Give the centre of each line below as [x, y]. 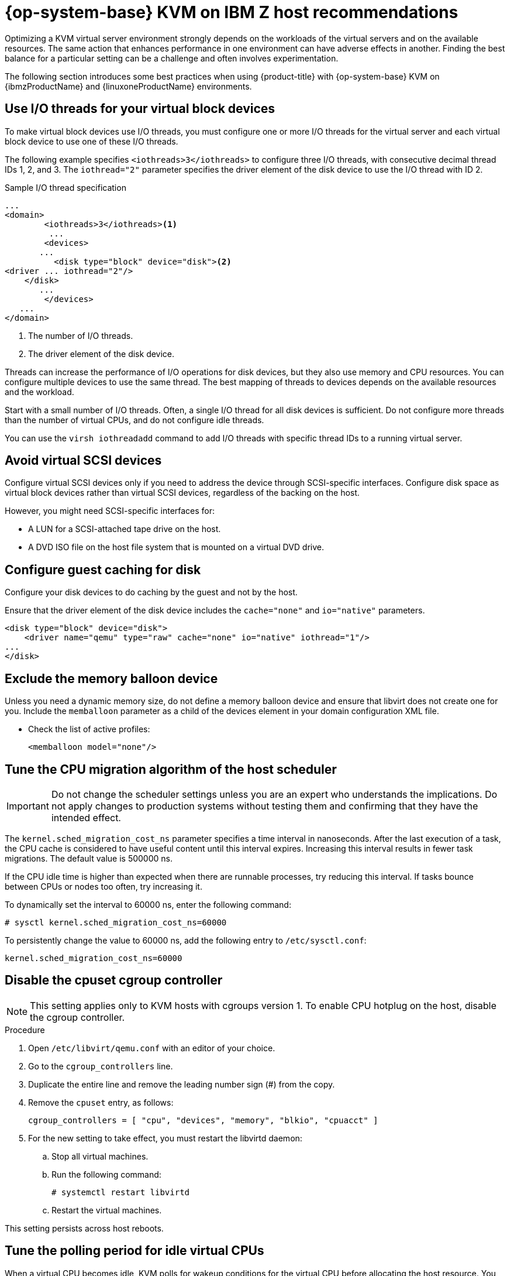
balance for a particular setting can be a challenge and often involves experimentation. [172, 58]
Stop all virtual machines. [100, 1156]
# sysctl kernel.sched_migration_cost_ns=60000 [116, 922]
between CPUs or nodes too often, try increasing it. [104, 886]
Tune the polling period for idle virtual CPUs [135, 1251]
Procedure [25, 1030]
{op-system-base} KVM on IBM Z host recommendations [232, 12]
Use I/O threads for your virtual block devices [140, 109]
